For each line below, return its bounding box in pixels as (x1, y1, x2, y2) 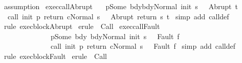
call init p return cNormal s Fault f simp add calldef (50, 41, 236, 51)
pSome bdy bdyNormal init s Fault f (50, 30, 180, 41)
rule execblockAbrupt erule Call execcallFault (4, 21, 160, 31)
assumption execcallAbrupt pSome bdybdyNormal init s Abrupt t (4, 1, 238, 11)
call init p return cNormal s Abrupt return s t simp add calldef (7, 11, 229, 21)
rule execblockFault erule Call (4, 50, 107, 61)
